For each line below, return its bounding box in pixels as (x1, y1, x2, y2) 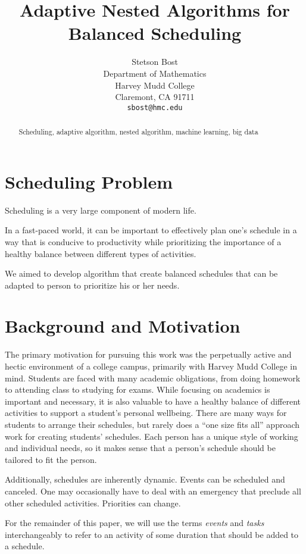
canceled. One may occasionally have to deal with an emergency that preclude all (5, 484, 301, 497)
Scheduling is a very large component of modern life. (5, 204, 196, 216)
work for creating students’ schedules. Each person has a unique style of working (5, 430, 298, 442)
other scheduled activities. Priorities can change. (5, 496, 181, 509)
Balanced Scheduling (68, 21, 242, 45)
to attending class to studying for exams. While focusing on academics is (5, 383, 270, 396)
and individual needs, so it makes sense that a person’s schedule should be (5, 442, 276, 454)
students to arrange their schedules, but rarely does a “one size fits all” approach (5, 418, 300, 430)
